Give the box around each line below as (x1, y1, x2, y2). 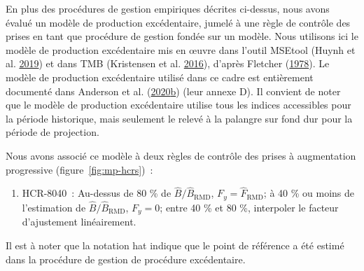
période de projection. (6, 125, 99, 139)
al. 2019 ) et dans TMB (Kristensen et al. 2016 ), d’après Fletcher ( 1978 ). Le (6, 56, 330, 71)
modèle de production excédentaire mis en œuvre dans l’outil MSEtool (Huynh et (6, 42, 356, 57)
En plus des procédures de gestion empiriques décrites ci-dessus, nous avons (6, 1, 330, 15)
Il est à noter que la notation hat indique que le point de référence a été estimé (6, 238, 344, 253)
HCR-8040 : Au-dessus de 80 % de (22, 186, 171, 200)
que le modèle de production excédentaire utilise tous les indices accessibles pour (6, 97, 351, 112)
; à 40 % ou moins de (263, 186, 355, 200)
